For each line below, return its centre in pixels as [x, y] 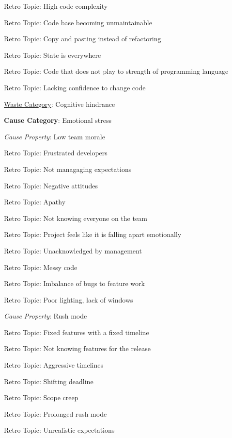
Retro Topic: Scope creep [41, 397]
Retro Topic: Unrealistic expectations [59, 430]
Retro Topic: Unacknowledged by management [73, 250]
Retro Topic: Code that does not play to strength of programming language [116, 71]
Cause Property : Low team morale [54, 136]
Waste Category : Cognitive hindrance [60, 104]
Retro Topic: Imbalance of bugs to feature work [74, 283]
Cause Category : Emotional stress [58, 120]
